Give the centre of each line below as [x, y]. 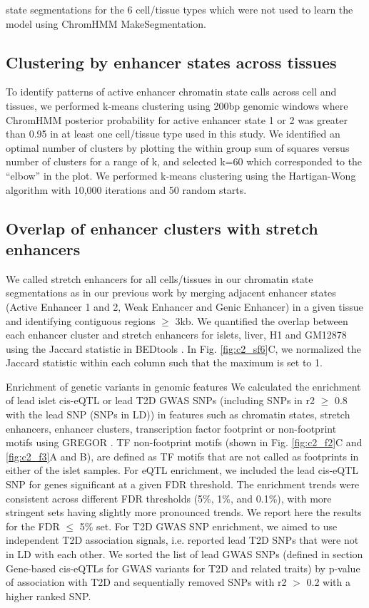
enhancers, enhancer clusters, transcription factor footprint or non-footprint [171, 428]
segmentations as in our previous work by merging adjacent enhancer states [171, 293]
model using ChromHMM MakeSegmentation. [106, 23]
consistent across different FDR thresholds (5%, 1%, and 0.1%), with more [169, 498]
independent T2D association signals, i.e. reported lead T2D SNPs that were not [182, 540]
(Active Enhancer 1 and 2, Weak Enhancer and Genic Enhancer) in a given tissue [184, 306]
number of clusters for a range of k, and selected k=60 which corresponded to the [184, 161]
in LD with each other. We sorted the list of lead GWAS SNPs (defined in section [184, 554]
